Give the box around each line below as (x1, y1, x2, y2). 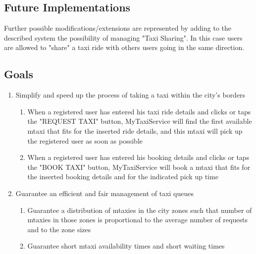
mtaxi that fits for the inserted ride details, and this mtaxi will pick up (27, 125, 243, 136)
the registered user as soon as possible (27, 135, 143, 146)
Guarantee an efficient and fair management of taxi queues (15, 188, 194, 198)
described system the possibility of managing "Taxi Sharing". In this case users (4, 32, 243, 43)
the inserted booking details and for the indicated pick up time (27, 171, 218, 182)
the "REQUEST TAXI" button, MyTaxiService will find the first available (27, 116, 252, 126)
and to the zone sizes (27, 224, 91, 234)
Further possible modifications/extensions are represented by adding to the (4, 23, 231, 33)
